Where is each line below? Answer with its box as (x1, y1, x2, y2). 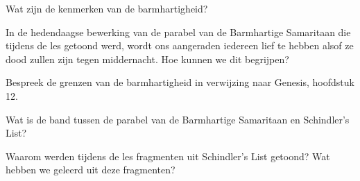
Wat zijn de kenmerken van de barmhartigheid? (6, 1, 208, 15)
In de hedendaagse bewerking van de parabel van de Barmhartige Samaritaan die (6, 24, 351, 39)
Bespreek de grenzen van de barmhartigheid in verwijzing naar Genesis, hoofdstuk (6, 75, 354, 89)
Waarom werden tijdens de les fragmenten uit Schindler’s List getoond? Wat (6, 148, 330, 163)
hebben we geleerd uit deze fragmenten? (6, 162, 175, 177)
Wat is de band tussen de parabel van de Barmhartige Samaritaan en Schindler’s (6, 112, 350, 126)
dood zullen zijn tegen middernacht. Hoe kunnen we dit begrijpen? (6, 51, 289, 66)
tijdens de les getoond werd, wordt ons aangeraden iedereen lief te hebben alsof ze (6, 38, 354, 53)
